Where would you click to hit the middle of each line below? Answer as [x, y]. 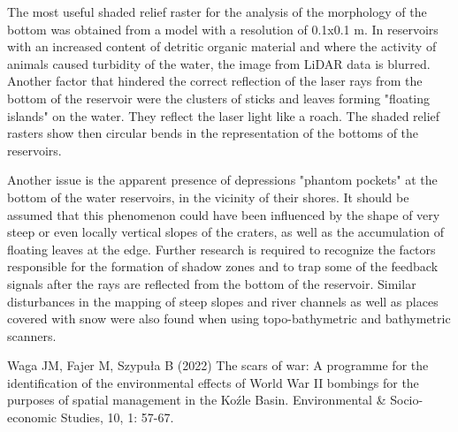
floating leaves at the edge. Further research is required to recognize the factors [221, 249]
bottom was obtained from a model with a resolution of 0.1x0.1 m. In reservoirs [223, 29]
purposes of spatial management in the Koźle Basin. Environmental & [197, 400]
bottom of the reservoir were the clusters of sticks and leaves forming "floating [219, 98]
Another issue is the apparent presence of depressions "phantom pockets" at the [222, 180]
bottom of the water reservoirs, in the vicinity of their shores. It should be [208, 197]
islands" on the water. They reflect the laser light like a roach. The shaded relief [224, 115]
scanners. [32, 335]
